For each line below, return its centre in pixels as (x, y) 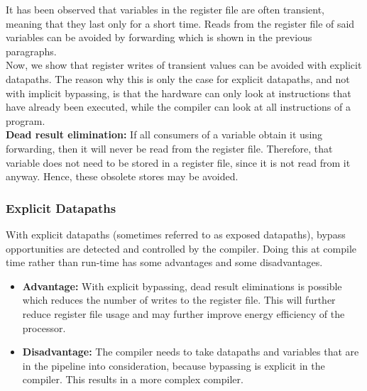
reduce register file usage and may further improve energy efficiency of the (183, 313)
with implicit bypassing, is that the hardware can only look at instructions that (179, 93)
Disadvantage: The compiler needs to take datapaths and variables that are (191, 352)
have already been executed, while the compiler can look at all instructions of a (178, 107)
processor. (44, 327)
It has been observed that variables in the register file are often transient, (165, 9)
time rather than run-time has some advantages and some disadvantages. (164, 262)
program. (26, 120)
